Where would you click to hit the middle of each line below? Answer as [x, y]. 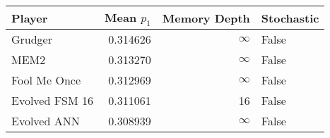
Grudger [32, 39]
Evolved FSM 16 [53, 101]
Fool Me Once [46, 80]
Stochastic [290, 18]
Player [30, 18]
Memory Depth [206, 18]
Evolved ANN [46, 121]
